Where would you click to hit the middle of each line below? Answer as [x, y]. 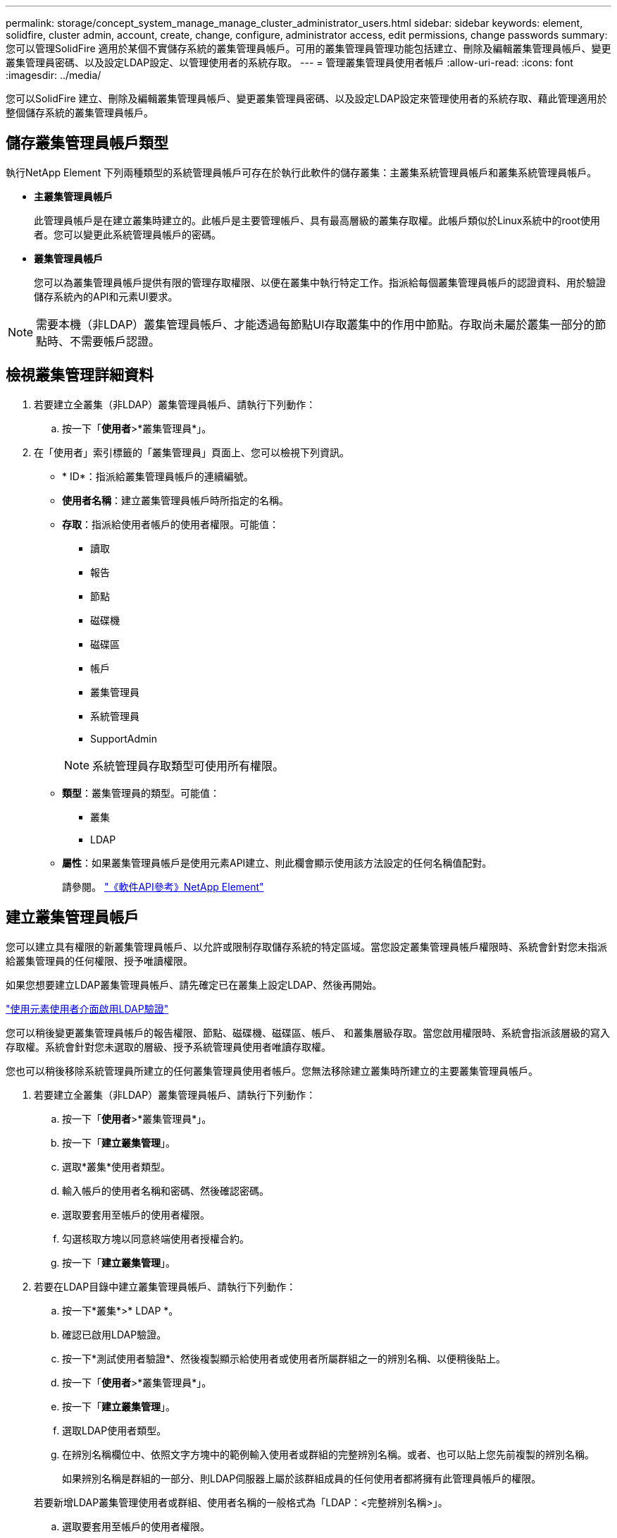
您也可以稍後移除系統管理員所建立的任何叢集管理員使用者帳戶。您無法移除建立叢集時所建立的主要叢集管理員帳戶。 [272, 1070]
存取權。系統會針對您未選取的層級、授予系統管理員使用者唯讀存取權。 [168, 1046]
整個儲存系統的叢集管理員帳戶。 [80, 112]
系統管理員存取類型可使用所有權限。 [188, 765]
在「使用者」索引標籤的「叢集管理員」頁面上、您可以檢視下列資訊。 [192, 452]
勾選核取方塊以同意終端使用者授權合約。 [156, 1238]
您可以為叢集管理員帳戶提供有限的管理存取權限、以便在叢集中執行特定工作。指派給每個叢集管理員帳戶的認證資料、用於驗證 [320, 282]
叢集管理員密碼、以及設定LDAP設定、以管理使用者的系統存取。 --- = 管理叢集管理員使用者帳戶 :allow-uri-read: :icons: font [289, 62]
